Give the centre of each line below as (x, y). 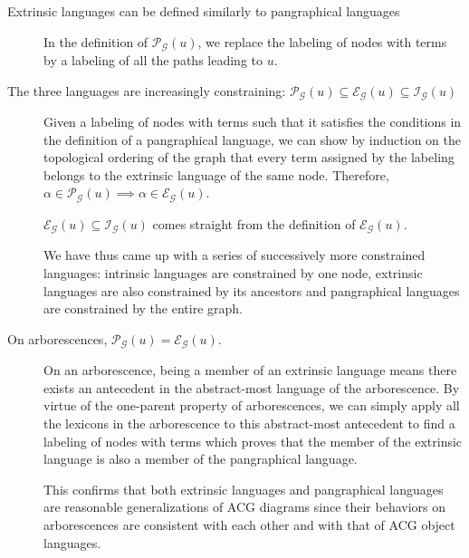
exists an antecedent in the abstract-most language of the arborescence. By (252, 387)
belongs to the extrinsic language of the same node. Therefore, (216, 174)
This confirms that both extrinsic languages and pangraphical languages (244, 489)
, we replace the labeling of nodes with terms (322, 41)
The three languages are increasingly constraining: (147, 90)
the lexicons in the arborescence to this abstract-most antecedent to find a (249, 423)
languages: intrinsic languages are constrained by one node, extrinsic (233, 272)
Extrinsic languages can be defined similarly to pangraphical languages (204, 11)
